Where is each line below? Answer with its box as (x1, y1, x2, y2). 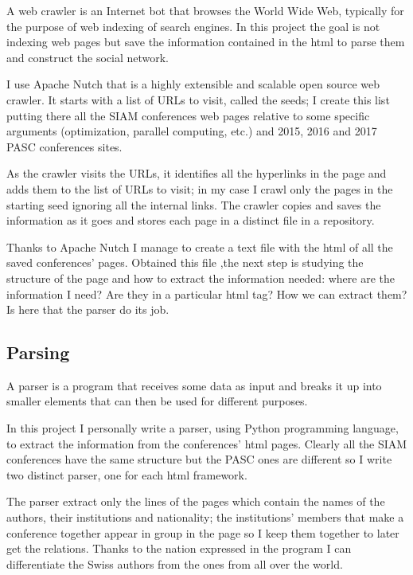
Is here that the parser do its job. (6, 301, 169, 318)
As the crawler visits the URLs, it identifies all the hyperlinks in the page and (6, 165, 387, 182)
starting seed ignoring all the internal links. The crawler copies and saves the (6, 196, 381, 213)
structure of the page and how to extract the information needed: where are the (6, 269, 395, 286)
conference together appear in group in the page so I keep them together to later (6, 524, 399, 541)
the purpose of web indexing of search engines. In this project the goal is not (6, 18, 380, 34)
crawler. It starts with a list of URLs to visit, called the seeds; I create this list (6, 91, 390, 108)
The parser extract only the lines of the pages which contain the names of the (6, 493, 385, 510)
